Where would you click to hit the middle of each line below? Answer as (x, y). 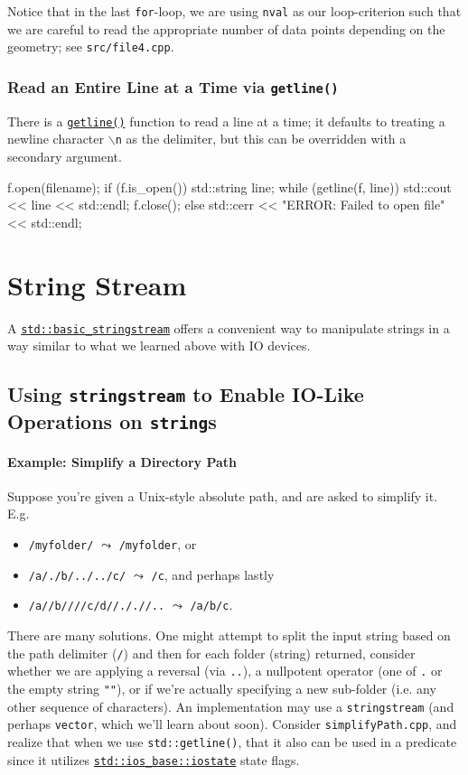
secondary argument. (65, 156)
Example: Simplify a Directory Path (122, 461)
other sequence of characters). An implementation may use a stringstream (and (231, 706)
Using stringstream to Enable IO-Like (186, 394)
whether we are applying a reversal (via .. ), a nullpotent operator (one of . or (225, 671)
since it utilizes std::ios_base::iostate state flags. (154, 759)
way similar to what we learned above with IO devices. (159, 345)
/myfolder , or (158, 544)
